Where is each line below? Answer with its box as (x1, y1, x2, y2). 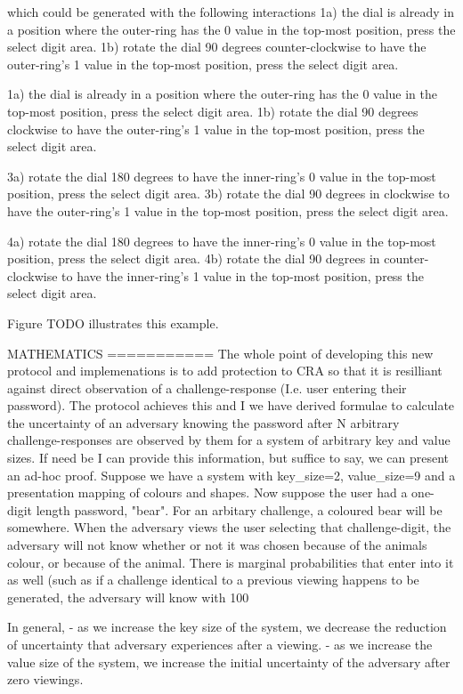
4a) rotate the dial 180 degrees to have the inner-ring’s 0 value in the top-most (7, 231, 436, 250)
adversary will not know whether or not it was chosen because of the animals (7, 536, 427, 554)
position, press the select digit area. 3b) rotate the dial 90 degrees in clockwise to (7, 184, 450, 203)
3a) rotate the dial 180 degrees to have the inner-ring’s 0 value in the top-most (7, 166, 436, 185)
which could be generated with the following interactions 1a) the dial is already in (7, 3, 454, 20)
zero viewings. (7, 670, 84, 689)
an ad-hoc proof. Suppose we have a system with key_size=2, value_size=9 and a (7, 465, 456, 484)
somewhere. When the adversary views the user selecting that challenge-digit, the (7, 518, 451, 537)
